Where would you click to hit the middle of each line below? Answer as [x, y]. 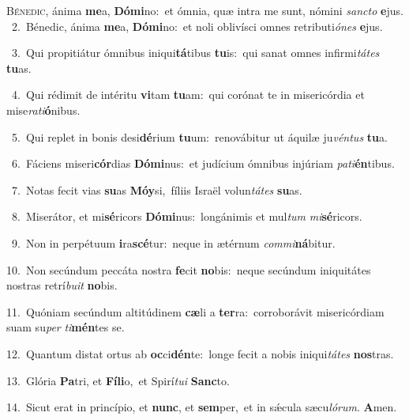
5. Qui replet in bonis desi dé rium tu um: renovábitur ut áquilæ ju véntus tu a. [199, 136]
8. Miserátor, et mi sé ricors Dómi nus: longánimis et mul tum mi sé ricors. [187, 216]
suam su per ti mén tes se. [66, 327]
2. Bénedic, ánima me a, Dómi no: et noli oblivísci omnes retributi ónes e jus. [197, 26]
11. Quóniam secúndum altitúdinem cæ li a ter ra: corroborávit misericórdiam [195, 311]
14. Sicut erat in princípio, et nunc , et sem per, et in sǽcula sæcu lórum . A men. [202, 407]
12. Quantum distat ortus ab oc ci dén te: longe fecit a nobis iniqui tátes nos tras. [200, 353]
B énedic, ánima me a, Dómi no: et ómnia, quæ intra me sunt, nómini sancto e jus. [205, 10]
